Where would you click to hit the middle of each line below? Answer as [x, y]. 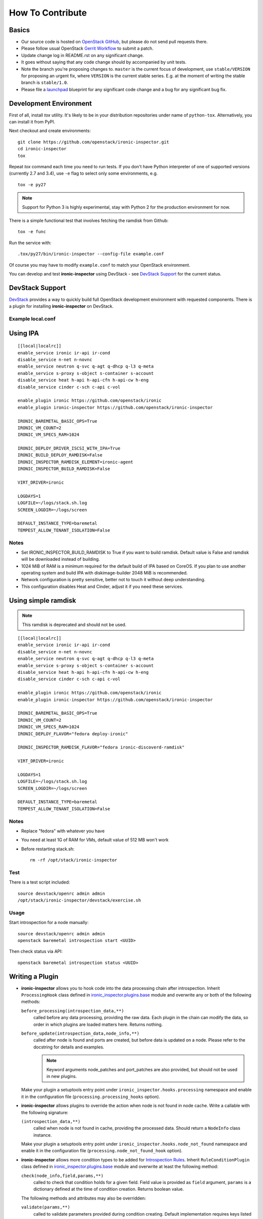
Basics [19, 30]
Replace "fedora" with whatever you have [63, 831]
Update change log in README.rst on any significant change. [83, 55]
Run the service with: [30, 243]
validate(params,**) [46, 1207]
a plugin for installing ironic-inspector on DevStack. [61, 306]
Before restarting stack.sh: [48, 849]
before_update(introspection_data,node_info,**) [80, 1033]
